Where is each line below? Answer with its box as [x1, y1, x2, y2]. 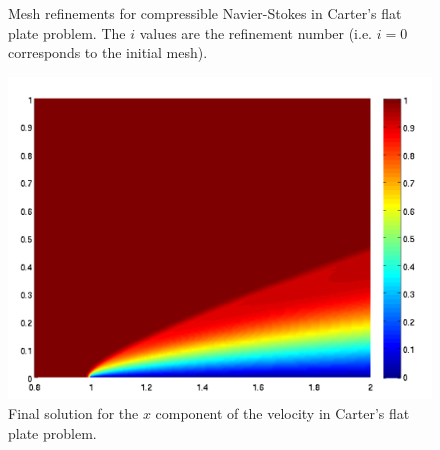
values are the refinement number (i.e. [139, 22, 373, 43]
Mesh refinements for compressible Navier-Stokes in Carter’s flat [8, 3, 402, 23]
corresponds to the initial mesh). [8, 42, 208, 63]
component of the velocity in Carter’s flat [155, 402, 410, 423]
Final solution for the [8, 402, 139, 423]
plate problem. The [8, 22, 126, 43]
